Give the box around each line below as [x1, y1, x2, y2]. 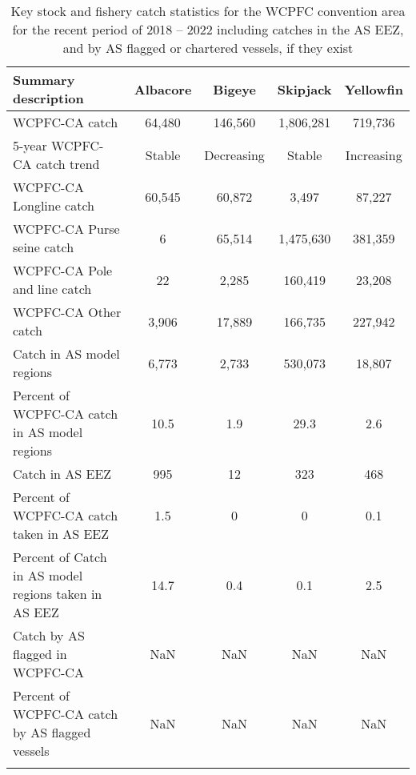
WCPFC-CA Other [13, 303, 122, 321]
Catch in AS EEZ [13, 464, 112, 483]
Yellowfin [344, 79, 403, 98]
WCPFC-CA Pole [13, 261, 113, 279]
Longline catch [13, 196, 95, 215]
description [13, 89, 84, 107]
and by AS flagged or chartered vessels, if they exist [62, 38, 354, 57]
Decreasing [204, 145, 265, 164]
